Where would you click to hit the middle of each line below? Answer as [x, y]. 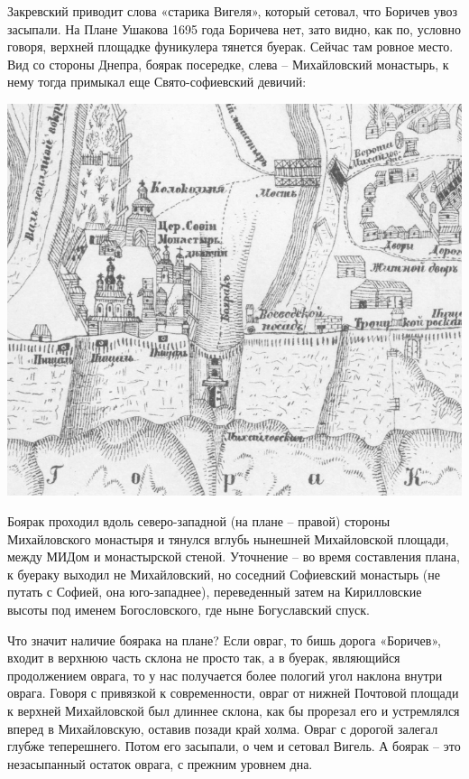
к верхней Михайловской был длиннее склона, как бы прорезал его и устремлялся [234, 710]
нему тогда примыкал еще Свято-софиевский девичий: [157, 82]
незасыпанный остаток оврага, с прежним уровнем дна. [160, 763]
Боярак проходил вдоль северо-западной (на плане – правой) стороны [199, 520]
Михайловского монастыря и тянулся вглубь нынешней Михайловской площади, [228, 538]
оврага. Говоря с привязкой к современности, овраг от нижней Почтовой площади [233, 693]
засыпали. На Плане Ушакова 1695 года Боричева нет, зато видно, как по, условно [234, 28]
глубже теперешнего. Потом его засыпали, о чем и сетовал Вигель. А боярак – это [234, 746]
